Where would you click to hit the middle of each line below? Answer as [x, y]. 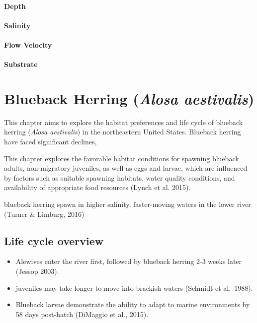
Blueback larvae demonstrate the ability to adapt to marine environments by [133, 304]
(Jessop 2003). [37, 271]
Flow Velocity [28, 44]
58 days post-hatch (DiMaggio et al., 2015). [82, 314]
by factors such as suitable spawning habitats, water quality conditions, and [120, 177]
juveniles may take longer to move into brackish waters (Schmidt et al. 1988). [134, 288]
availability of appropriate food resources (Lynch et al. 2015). [97, 187]
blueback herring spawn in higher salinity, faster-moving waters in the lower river [128, 204]
